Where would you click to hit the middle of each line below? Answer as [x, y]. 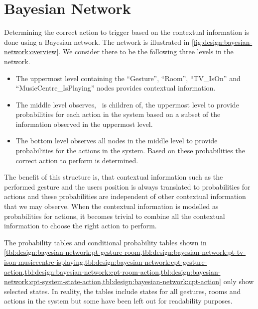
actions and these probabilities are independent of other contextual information [125, 196]
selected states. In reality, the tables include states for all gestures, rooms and [123, 291]
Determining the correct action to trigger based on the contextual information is [127, 32]
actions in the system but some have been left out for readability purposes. [118, 301]
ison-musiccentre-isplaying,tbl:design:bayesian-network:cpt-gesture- [106, 262]
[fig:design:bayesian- [222, 42]
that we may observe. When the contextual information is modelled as [111, 206]
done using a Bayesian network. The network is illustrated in [97, 42]
